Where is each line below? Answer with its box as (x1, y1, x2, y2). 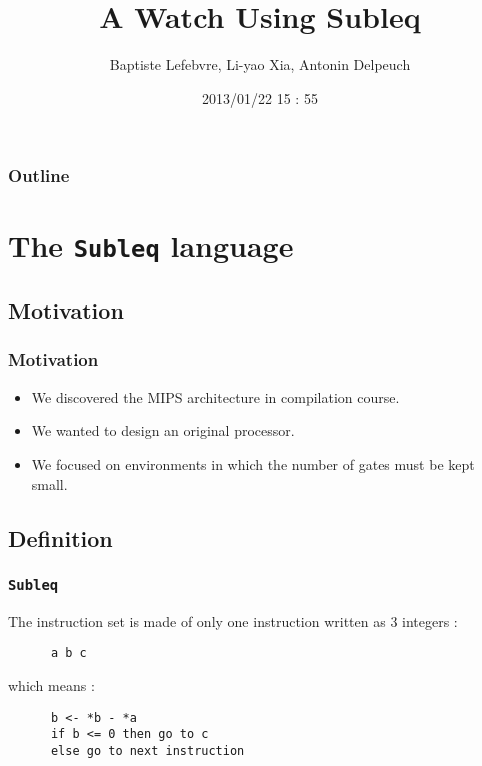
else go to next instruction (50, 743, 245, 758)
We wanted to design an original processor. (31, 420, 295, 441)
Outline (8, 163, 70, 188)
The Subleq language (8, 225, 294, 266)
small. (31, 473, 68, 494)
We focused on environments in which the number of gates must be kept (31, 453, 475, 474)
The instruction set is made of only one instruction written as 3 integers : (8, 610, 458, 631)
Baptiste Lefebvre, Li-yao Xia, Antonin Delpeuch (109, 54, 411, 75)
